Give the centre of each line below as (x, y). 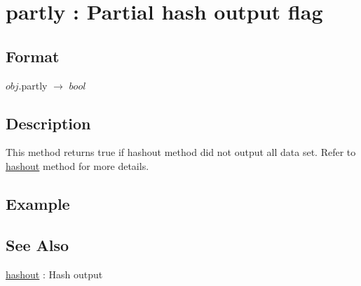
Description (48, 123)
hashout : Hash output (54, 274)
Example (38, 203)
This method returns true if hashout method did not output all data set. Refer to (181, 152)
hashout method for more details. (77, 165)
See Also (38, 244)
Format (33, 56)
